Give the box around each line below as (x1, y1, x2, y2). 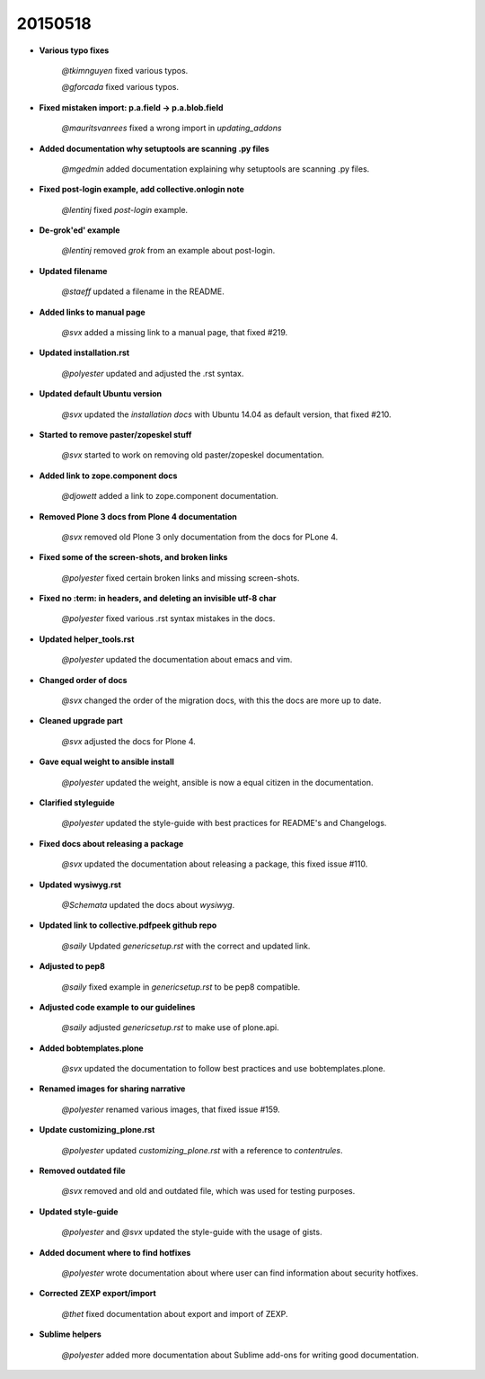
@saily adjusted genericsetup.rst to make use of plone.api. (61, 1022, 280, 1033)
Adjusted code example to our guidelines (39, 1001, 196, 1012)
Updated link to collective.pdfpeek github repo (39, 920, 217, 930)
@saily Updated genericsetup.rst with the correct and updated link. (61, 940, 311, 951)
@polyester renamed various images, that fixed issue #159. (61, 1104, 280, 1115)
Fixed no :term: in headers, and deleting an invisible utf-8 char (39, 593, 277, 604)
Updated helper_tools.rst (39, 634, 135, 645)
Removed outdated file (39, 1165, 126, 1177)
